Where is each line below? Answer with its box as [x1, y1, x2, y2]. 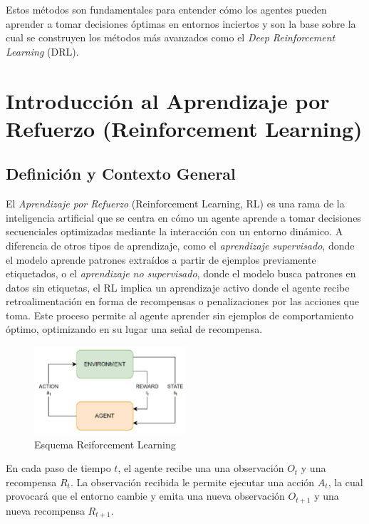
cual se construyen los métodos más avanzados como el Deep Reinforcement [6, 30, 336, 45]
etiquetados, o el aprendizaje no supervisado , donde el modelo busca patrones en [6, 266, 356, 281]
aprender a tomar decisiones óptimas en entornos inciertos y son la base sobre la [6, 16, 356, 31]
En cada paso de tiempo [6, 461, 111, 476]
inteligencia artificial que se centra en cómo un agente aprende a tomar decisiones [6, 210, 361, 225]
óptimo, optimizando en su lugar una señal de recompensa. [6, 322, 263, 337]
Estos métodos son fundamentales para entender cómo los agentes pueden [6, 2, 327, 16]
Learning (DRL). [6, 43, 79, 58]
